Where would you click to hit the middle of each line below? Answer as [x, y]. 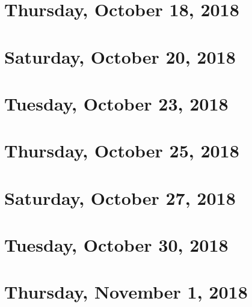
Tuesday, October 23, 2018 [116, 103]
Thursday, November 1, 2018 [126, 292]
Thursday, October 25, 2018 [122, 150]
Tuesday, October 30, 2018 [116, 245]
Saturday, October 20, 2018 [120, 56]
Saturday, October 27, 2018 [120, 197]
